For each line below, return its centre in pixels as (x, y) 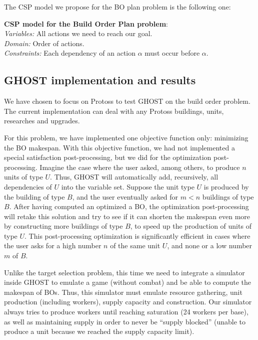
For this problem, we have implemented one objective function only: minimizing (126, 137)
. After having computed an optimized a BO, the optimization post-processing (129, 206)
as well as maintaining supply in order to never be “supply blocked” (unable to (125, 321)
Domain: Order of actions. (44, 43)
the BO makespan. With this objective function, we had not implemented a (119, 147)
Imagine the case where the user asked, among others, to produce (140, 167)
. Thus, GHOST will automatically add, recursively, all (134, 177)
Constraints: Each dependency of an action (70, 53)
